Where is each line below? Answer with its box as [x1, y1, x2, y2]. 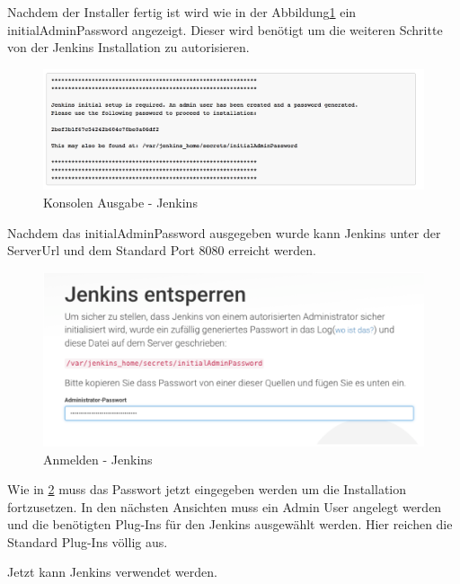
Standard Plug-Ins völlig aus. [7, 532, 168, 551]
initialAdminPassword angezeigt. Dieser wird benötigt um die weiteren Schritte [7, 20, 443, 39]
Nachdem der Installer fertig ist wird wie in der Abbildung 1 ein [7, 3, 357, 21]
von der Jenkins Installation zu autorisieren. [7, 38, 250, 57]
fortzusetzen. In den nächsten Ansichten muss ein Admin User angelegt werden [7, 497, 442, 516]
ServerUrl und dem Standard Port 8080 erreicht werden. [7, 241, 316, 260]
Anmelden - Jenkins [43, 449, 153, 468]
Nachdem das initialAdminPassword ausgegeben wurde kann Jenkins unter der [7, 223, 441, 242]
